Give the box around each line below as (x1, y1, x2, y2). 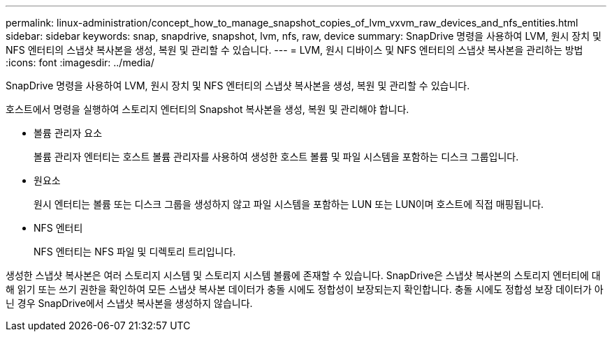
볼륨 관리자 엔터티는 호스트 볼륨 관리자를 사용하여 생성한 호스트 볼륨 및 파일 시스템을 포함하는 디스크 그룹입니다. (34, 151, 519, 163)
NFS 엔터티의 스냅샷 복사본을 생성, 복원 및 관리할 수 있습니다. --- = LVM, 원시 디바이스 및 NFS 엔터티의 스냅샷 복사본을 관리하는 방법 (6, 44, 583, 56)
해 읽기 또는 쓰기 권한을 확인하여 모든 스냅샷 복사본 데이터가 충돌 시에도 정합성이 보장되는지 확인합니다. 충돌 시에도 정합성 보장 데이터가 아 (6, 283, 604, 295)
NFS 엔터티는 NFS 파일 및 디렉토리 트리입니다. (34, 246, 236, 257)
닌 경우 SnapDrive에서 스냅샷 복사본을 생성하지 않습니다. (6, 297, 253, 309)
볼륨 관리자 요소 (34, 127, 103, 139)
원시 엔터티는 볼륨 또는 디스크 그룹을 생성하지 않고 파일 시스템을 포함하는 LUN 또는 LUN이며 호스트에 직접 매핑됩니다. (34, 198, 544, 210)
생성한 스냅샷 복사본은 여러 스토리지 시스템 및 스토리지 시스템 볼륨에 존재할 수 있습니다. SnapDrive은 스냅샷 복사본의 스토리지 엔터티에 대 (6, 269, 601, 281)
